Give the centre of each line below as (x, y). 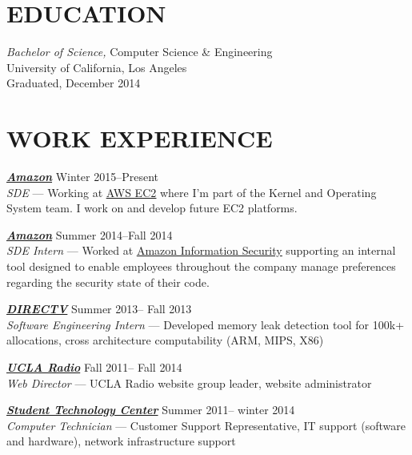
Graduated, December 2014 (74, 83)
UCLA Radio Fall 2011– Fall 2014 (94, 366)
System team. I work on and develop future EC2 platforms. (152, 208)
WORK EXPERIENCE (140, 138)
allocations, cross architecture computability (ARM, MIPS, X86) (165, 340)
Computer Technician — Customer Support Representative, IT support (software (206, 425)
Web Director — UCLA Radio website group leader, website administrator (189, 383)
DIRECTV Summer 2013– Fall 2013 (99, 309)
